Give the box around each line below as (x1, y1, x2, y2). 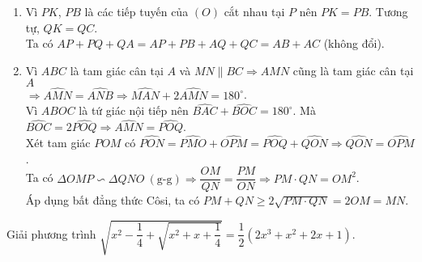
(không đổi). (323, 35, 385, 52)
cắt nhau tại (224, 3, 285, 19)
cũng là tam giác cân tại (292, 61, 414, 78)
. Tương (369, 3, 408, 19)
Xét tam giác (25, 134, 91, 151)
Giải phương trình (6, 225, 96, 242)
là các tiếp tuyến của (84, 3, 189, 19)
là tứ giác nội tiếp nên (79, 102, 189, 119)
